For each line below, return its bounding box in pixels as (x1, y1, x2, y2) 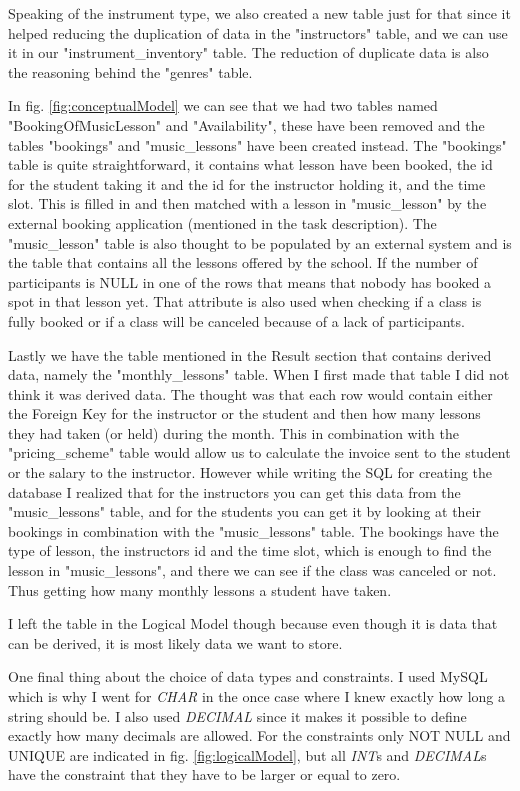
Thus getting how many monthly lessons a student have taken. (8, 579, 392, 600)
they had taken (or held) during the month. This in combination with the (8, 422, 459, 443)
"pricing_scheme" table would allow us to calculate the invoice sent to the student (8, 442, 511, 463)
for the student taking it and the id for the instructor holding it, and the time (8, 173, 486, 194)
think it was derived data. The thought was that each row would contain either (8, 383, 493, 404)
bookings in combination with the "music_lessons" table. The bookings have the (8, 520, 499, 541)
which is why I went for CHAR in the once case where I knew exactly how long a (8, 686, 505, 706)
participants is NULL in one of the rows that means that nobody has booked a (8, 271, 492, 292)
